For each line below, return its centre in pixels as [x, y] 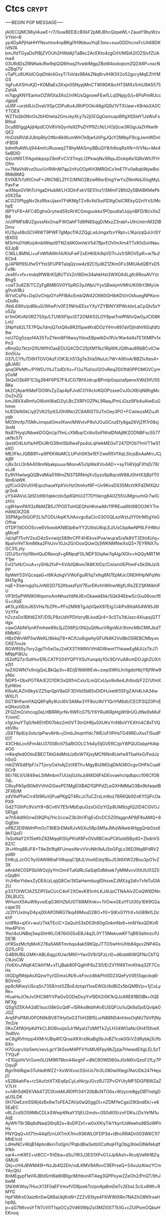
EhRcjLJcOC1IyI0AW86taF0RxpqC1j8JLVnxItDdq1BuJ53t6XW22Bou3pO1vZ [82, 859]
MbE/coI [14, 1139]
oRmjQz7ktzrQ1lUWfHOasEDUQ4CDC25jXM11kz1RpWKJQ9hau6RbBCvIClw [83, 348]
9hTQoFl [14, 833]
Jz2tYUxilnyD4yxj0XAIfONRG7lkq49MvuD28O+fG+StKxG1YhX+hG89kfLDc [83, 912]
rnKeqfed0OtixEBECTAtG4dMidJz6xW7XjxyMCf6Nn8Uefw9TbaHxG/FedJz [82, 754]
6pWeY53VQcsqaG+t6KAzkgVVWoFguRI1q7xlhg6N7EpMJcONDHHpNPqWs [83, 575]
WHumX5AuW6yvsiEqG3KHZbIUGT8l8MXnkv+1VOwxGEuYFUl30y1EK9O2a [83, 901]
